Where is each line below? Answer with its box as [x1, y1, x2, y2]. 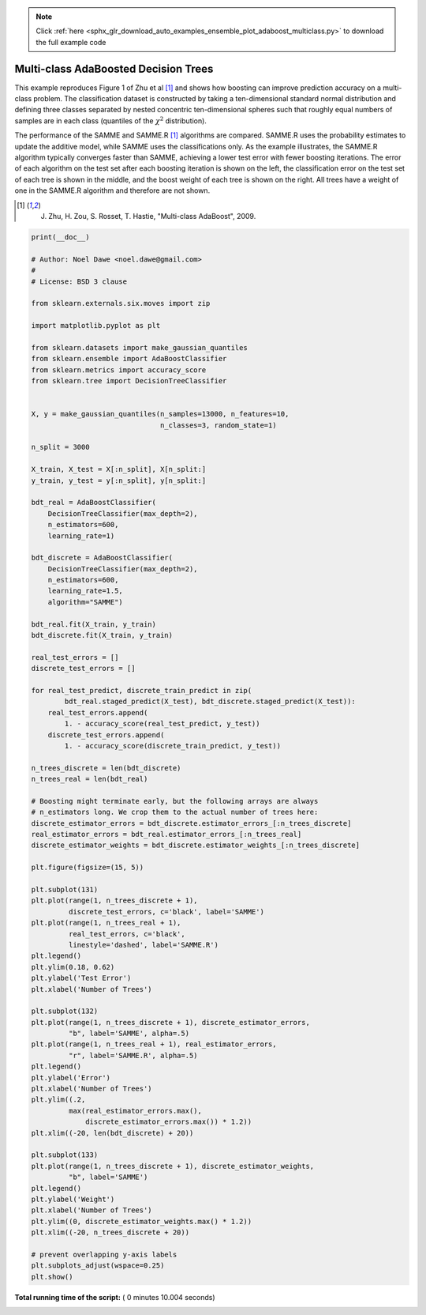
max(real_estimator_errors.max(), [68, 1106, 203, 1115]
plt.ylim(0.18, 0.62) [31, 963, 115, 971]
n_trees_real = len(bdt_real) [31, 774, 148, 784]
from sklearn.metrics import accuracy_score [31, 365, 207, 375]
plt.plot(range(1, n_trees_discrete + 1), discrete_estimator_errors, [31, 1018, 311, 1027]
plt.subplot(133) [31, 1151, 99, 1159]
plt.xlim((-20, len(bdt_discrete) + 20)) [31, 1128, 194, 1137]
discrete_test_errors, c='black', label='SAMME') [68, 907, 264, 916]
